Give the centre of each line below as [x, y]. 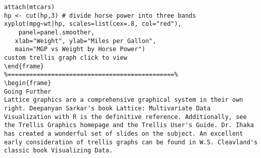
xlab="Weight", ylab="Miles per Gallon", [85, 41]
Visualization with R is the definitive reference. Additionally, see [125, 117]
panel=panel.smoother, [56, 32]
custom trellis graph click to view [66, 57]
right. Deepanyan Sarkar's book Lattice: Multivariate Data [107, 108]
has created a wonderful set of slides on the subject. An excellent [124, 133]
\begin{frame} [28, 83]
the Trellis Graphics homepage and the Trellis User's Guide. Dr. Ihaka [129, 125]
